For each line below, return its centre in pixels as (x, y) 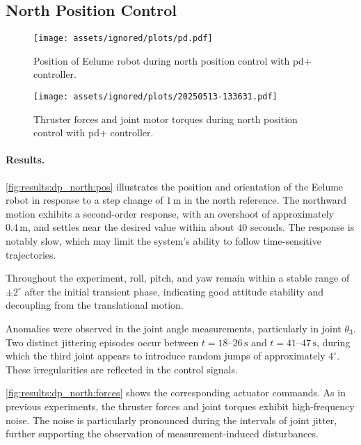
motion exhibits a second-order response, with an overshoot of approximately (170, 213)
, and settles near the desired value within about (131, 227)
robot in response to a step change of (85, 200)
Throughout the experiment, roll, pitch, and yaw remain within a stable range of (178, 278)
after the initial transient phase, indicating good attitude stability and (174, 291)
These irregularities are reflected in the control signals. (122, 369)
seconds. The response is (302, 227)
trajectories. (31, 254)
